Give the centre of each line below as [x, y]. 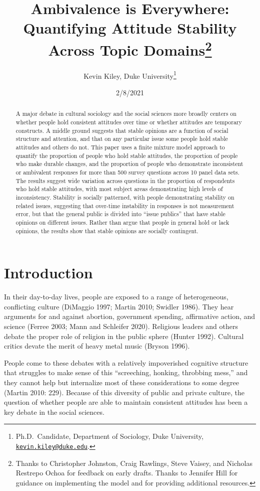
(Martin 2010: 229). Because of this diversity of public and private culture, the [124, 392]
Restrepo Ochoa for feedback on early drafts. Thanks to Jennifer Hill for [127, 473]
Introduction [48, 273]
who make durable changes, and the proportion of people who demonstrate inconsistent [129, 164]
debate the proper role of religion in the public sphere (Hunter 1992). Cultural [124, 336]
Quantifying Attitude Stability [130, 28]
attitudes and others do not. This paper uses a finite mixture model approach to [120, 147]
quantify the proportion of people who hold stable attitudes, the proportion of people [127, 155]
